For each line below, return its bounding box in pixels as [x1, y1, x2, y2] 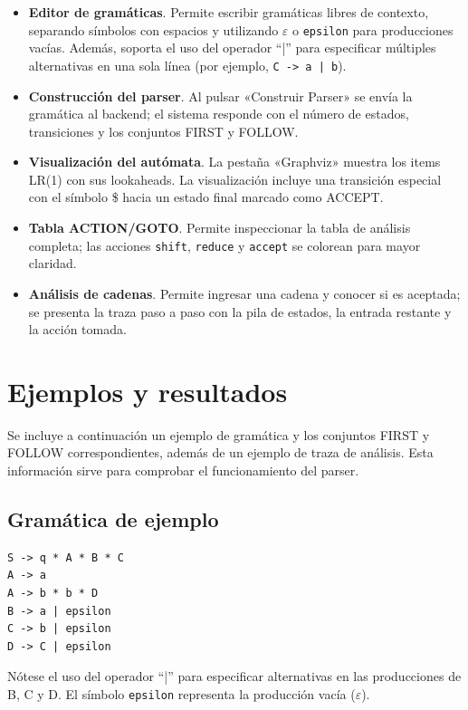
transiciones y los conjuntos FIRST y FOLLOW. [28, 121, 299, 140]
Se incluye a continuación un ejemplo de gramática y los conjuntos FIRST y [7, 425, 430, 444]
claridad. [28, 254, 77, 273]
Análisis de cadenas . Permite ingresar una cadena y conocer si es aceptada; [28, 283, 461, 302]
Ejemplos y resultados [7, 372, 288, 409]
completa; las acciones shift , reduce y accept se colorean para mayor [28, 235, 421, 254]
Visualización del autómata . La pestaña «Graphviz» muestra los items [28, 152, 441, 171]
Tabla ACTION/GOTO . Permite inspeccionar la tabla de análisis [28, 218, 411, 237]
